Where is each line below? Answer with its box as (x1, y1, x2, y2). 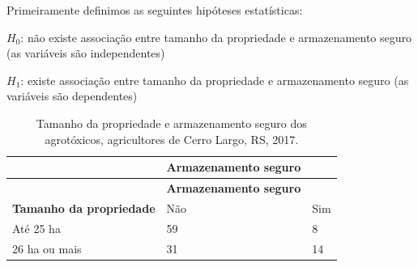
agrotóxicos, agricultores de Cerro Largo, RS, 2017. (45, 130, 299, 147)
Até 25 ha (12, 219, 61, 236)
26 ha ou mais (12, 239, 82, 256)
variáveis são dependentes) (6, 87, 138, 104)
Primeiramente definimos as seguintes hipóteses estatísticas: (6, 2, 303, 18)
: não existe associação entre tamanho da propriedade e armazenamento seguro (20, 28, 412, 45)
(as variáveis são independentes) (6, 44, 165, 61)
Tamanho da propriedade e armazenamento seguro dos (36, 114, 307, 131)
